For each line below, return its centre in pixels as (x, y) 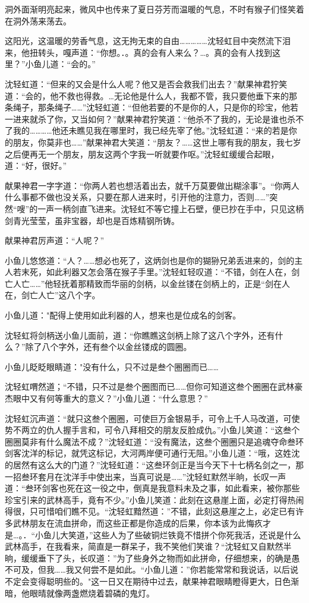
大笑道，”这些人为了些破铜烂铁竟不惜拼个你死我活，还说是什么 (180, 534)
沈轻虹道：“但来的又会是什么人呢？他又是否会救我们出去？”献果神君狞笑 (146, 83)
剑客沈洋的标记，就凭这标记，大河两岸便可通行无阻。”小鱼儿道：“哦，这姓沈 (152, 453)
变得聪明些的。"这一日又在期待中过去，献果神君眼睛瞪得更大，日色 (160, 581)
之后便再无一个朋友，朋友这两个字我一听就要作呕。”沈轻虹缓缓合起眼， (142, 154)
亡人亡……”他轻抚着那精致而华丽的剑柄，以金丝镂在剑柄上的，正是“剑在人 (147, 283)
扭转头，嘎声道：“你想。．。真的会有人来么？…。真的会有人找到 (151, 52)
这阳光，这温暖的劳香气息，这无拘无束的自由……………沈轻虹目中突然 (135, 41)
